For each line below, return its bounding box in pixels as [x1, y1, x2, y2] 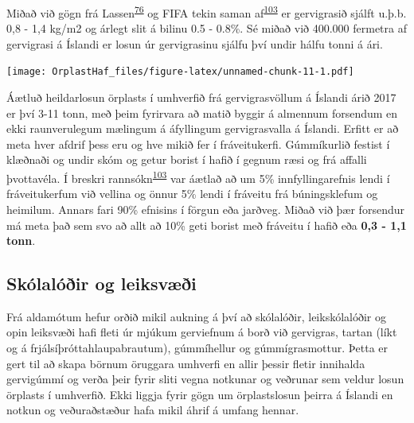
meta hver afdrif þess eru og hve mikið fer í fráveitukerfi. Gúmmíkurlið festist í [6, 135, 390, 152]
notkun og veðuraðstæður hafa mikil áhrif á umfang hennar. [6, 402, 299, 418]
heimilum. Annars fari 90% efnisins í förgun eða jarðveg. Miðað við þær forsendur [6, 200, 404, 217]
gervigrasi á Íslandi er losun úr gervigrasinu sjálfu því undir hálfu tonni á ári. [6, 35, 383, 52]
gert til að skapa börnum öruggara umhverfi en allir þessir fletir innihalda [6, 355, 365, 371]
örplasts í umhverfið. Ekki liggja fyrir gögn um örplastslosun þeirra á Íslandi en [6, 386, 393, 402]
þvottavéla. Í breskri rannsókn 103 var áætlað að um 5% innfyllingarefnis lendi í [6, 168, 390, 186]
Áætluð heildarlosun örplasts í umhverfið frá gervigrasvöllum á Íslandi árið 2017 [6, 89, 396, 106]
